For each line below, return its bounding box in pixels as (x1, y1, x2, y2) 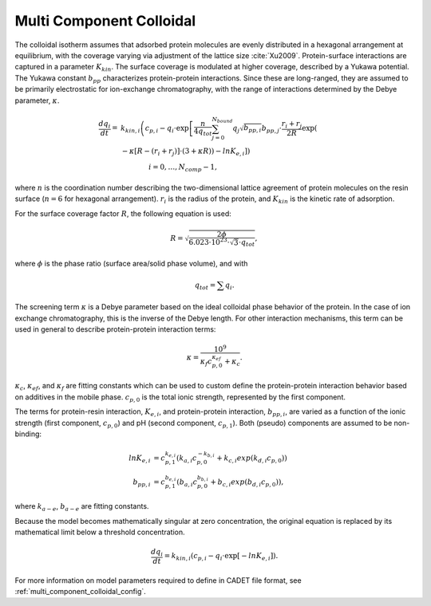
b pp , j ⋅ (261, 124, 283, 135)
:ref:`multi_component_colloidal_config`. (14, 587, 147, 596)
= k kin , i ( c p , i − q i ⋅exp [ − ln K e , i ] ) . (164, 551, 279, 562)
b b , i (196, 474, 209, 482)
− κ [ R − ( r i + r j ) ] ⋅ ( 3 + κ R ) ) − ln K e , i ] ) (121, 146, 251, 157)
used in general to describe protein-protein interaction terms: (14, 325, 216, 334)
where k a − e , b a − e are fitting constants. (14, 502, 149, 513)
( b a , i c (176, 477, 198, 488)
